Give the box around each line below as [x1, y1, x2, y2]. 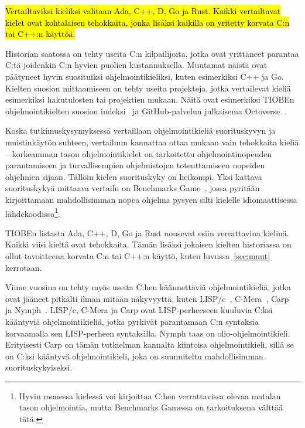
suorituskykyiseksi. [5, 361, 73, 373]
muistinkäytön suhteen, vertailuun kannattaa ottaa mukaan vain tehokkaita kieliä [5, 135, 299, 148]
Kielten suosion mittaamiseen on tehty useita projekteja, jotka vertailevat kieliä [5, 81, 291, 94]
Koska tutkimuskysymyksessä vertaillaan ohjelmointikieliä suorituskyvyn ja [5, 124, 276, 137]
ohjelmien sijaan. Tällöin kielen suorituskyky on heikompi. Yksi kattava [5, 170, 262, 182]
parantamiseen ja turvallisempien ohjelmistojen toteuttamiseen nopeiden [5, 159, 265, 171]
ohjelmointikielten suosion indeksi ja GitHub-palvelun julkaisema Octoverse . [5, 104, 287, 117]
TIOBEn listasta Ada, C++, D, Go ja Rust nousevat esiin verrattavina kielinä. [5, 226, 289, 239]
